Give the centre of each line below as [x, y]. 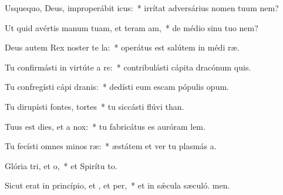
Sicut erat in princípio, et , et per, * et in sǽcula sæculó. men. [117, 185]
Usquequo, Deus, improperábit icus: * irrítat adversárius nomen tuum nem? [142, 8]
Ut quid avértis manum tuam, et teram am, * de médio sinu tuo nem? [132, 27]
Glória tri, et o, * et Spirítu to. [61, 165]
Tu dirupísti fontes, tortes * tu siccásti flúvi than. [95, 106]
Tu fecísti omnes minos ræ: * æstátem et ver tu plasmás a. [111, 146]
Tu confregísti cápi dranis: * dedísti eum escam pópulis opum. [117, 87]
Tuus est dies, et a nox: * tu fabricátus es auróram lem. [105, 126]
